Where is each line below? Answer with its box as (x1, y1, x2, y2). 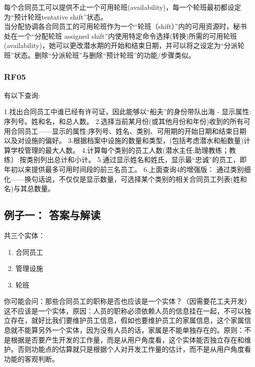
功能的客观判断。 (4, 353, 59, 364)
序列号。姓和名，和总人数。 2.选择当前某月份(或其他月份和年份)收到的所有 (4, 116, 244, 126)
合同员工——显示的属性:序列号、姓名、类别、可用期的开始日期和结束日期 (10, 125, 246, 136)
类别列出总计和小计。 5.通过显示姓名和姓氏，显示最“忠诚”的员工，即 (26, 154, 247, 165)
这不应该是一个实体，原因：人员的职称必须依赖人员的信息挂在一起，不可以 (4, 305, 244, 316)
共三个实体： (4, 230, 45, 240)
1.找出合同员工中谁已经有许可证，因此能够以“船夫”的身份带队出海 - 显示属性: (4, 106, 251, 117)
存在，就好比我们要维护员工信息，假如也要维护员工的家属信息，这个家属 (10, 315, 244, 325)
